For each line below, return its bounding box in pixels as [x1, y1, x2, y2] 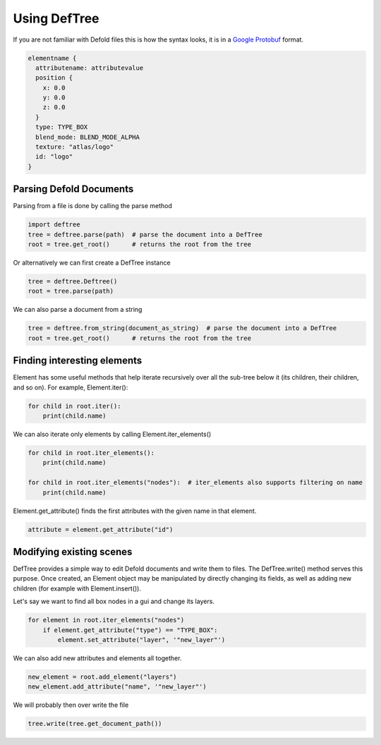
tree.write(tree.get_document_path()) [28, 720, 162, 728]
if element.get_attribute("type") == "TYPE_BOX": [42, 626, 218, 634]
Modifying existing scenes [13, 545, 133, 557]
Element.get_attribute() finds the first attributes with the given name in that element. [13, 507, 257, 515]
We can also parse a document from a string [13, 305, 143, 314]
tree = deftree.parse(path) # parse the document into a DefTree [28, 230, 262, 238]
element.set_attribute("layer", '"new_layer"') [57, 636, 226, 644]
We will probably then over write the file [13, 701, 129, 709]
